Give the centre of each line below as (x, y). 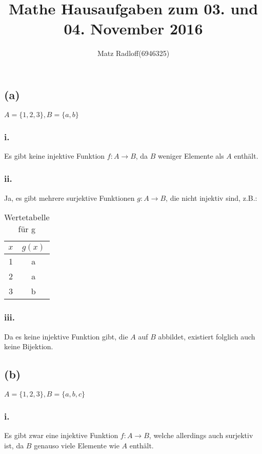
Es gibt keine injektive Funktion (55, 155)
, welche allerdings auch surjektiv (201, 435)
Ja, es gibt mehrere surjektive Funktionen (69, 197)
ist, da (14, 445)
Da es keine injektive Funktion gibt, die (66, 336)
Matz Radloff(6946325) (133, 53)
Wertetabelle (27, 217)
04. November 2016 (133, 29)
